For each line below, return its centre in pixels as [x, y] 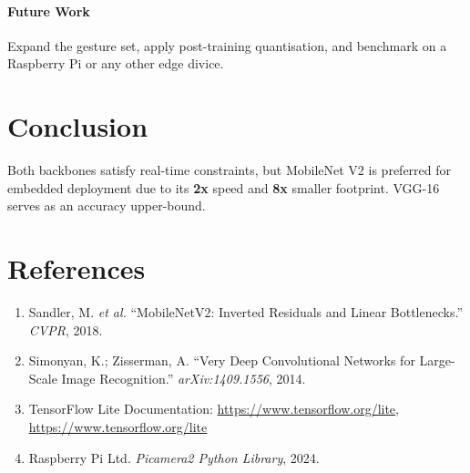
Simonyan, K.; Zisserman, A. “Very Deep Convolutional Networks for [222, 360]
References [77, 268]
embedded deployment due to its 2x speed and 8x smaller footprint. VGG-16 [224, 187]
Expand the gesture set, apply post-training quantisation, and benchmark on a [227, 45]
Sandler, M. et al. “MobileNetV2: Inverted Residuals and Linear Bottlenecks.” [245, 312]
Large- [437, 360]
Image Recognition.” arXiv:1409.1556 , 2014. [184, 378]
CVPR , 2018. [66, 329]
